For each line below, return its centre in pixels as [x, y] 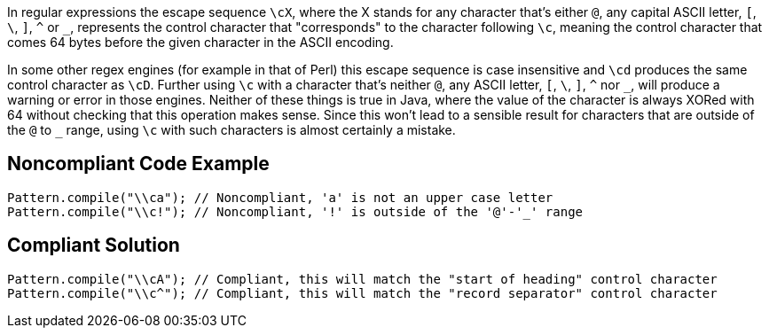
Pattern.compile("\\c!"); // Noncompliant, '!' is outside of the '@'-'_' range [295, 211]
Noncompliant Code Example [138, 164]
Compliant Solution [94, 245]
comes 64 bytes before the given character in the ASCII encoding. [200, 42]
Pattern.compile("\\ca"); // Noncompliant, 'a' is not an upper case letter [280, 197]
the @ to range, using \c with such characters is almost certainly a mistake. [231, 130]
